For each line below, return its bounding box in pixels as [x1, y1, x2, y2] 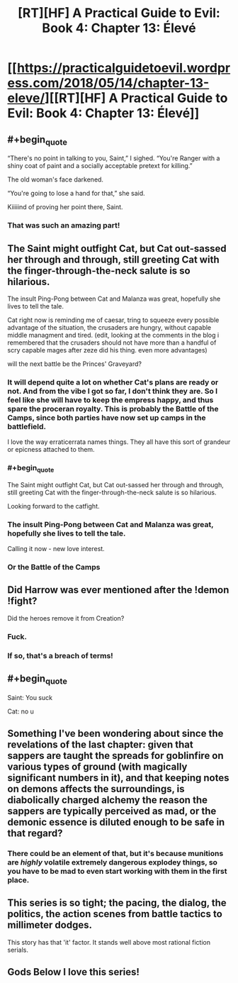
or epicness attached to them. [7, 445, 95, 454]
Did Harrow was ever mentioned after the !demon [7, 584, 229, 596]
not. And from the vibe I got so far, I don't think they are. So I [7, 386, 218, 396]
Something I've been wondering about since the [7, 728, 224, 740]
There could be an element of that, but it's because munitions [7, 848, 224, 858]
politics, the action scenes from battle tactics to [7, 908, 223, 920]
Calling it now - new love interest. [7, 545, 105, 553]
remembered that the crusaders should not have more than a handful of [7, 338, 217, 347]
